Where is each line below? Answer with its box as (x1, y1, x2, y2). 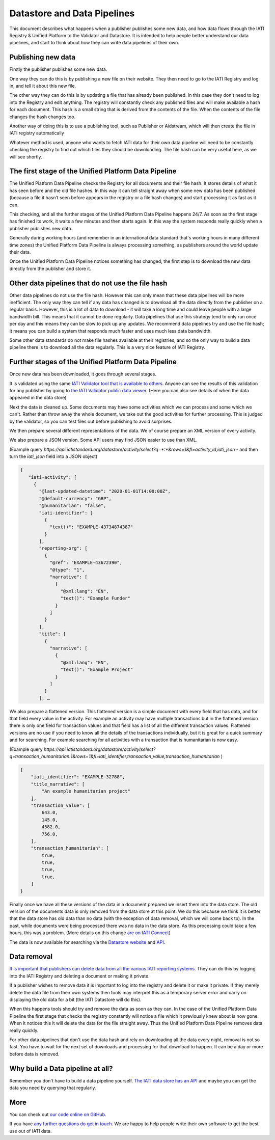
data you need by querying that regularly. (9, 1085, 96, 1091)
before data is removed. (9, 1051, 60, 1057)
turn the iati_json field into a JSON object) (9, 453, 98, 459)
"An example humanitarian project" (41, 789, 131, 794)
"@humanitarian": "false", (39, 503, 106, 509)
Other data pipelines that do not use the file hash (9, 279, 168, 287)
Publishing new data (9, 53, 76, 62)
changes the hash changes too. (9, 114, 76, 120)
